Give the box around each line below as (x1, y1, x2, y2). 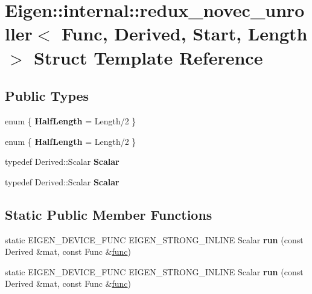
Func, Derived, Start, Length (61, 21, 308, 46)
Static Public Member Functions (5, 205, 212, 223)
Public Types (5, 86, 89, 105)
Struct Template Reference (34, 45, 263, 69)
